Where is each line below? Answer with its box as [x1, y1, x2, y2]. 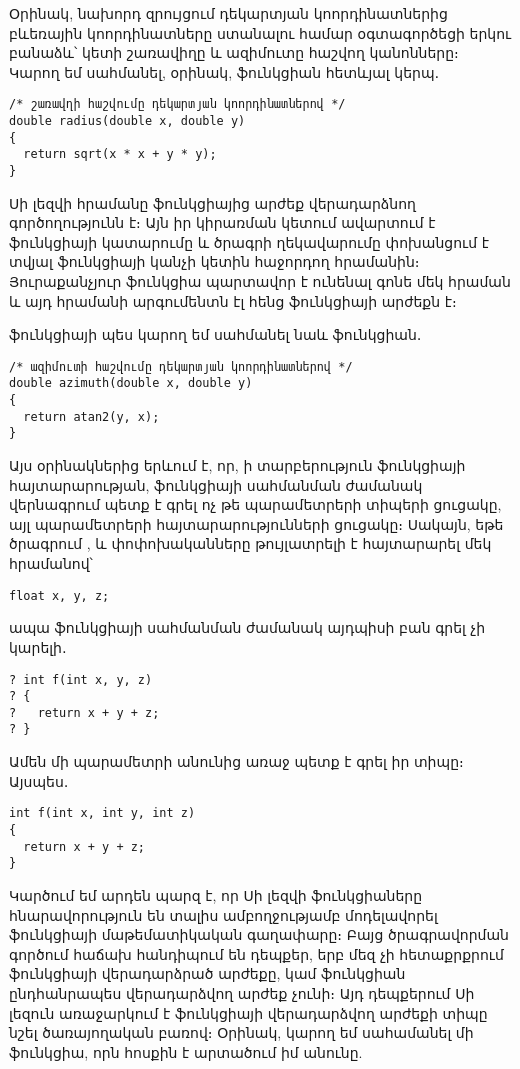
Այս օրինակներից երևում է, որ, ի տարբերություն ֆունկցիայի [9, 455, 466, 476]
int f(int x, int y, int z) [9, 806, 196, 821]
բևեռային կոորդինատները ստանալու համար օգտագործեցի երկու [9, 22, 512, 43]
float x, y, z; [9, 588, 110, 603]
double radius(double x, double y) [9, 114, 246, 129]
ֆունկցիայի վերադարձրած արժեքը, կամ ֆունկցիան [9, 963, 406, 984]
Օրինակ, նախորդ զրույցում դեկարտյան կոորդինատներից [9, 3, 448, 23]
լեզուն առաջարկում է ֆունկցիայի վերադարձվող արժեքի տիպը [9, 1002, 488, 1023]
